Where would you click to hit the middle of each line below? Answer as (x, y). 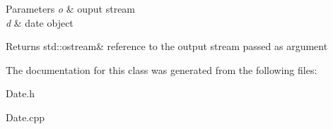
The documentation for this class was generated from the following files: (162, 69)
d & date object (40, 22)
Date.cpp (25, 117)
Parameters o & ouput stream (71, 8)
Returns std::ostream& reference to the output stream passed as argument (167, 46)
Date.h (21, 93)
